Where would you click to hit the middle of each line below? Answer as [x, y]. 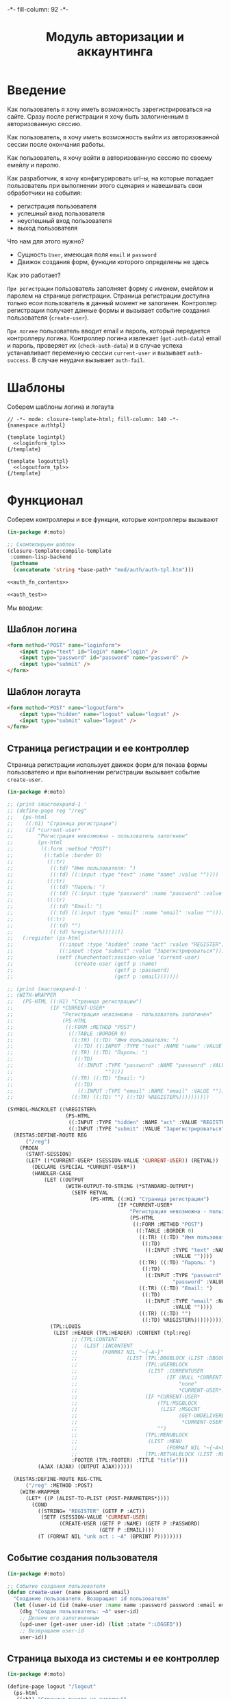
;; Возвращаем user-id [52, 1630]
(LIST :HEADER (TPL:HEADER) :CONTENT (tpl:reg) [122, 1333]
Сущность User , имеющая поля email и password [87, 254]
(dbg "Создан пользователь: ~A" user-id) [79, 1612]
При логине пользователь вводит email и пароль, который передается [109, 331]
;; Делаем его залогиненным [59, 1618]
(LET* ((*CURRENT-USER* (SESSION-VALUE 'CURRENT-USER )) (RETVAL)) [122, 1161]
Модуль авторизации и [115, 37]
